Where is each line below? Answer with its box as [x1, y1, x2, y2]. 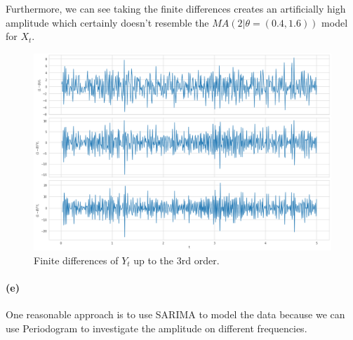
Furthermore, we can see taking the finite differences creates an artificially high [6, 1, 346, 15]
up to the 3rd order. [133, 252, 220, 267]
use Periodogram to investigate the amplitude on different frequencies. [6, 320, 307, 335]
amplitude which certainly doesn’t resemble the [6, 15, 209, 29]
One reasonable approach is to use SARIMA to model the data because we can [6, 307, 345, 322]
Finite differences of [34, 252, 119, 267]
